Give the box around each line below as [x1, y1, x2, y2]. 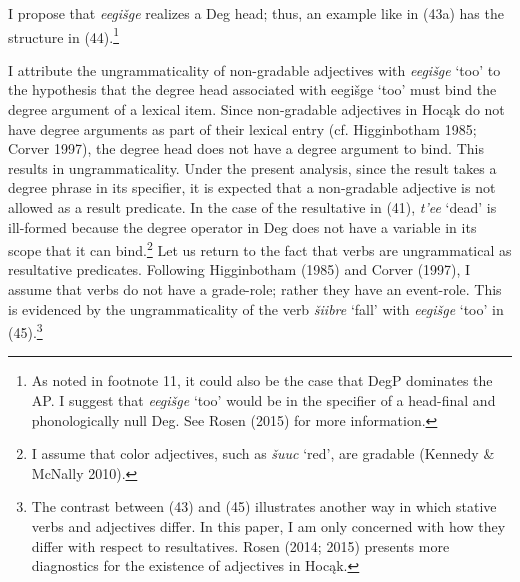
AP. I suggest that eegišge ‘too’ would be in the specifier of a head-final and [31, 390, 496, 411]
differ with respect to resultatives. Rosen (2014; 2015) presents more [31, 535, 450, 556]
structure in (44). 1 [8, 23, 120, 47]
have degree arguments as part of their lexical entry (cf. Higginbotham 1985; [8, 118, 477, 139]
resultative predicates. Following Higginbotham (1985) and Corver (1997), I [8, 259, 471, 280]
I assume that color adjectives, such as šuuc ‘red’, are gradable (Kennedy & [31, 443, 495, 464]
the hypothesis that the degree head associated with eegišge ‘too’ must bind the [8, 79, 497, 100]
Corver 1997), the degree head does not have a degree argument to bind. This [8, 138, 484, 159]
